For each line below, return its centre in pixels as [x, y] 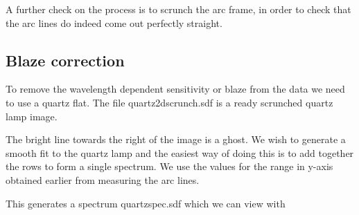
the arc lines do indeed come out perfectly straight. [114, 22]
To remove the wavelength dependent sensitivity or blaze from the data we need [175, 89]
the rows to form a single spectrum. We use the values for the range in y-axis [169, 166]
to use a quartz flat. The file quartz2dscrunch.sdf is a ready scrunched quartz [169, 102]
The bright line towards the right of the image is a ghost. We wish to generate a [176, 139]
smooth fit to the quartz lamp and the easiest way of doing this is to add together [180, 152]
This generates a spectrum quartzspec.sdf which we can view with [146, 203]
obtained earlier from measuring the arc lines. [103, 179]
